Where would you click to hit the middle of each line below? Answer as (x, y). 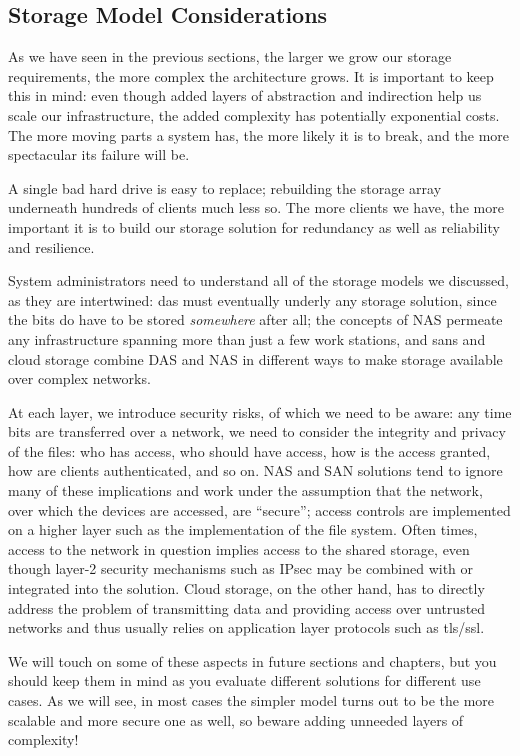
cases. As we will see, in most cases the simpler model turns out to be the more (251, 700)
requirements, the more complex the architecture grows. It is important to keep (251, 75)
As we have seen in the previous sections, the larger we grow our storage (230, 56)
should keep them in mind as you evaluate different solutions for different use (244, 680)
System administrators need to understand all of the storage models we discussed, (258, 280)
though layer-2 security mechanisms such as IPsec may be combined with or (241, 568)
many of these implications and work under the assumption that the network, (245, 490)
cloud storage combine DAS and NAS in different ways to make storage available (255, 358)
